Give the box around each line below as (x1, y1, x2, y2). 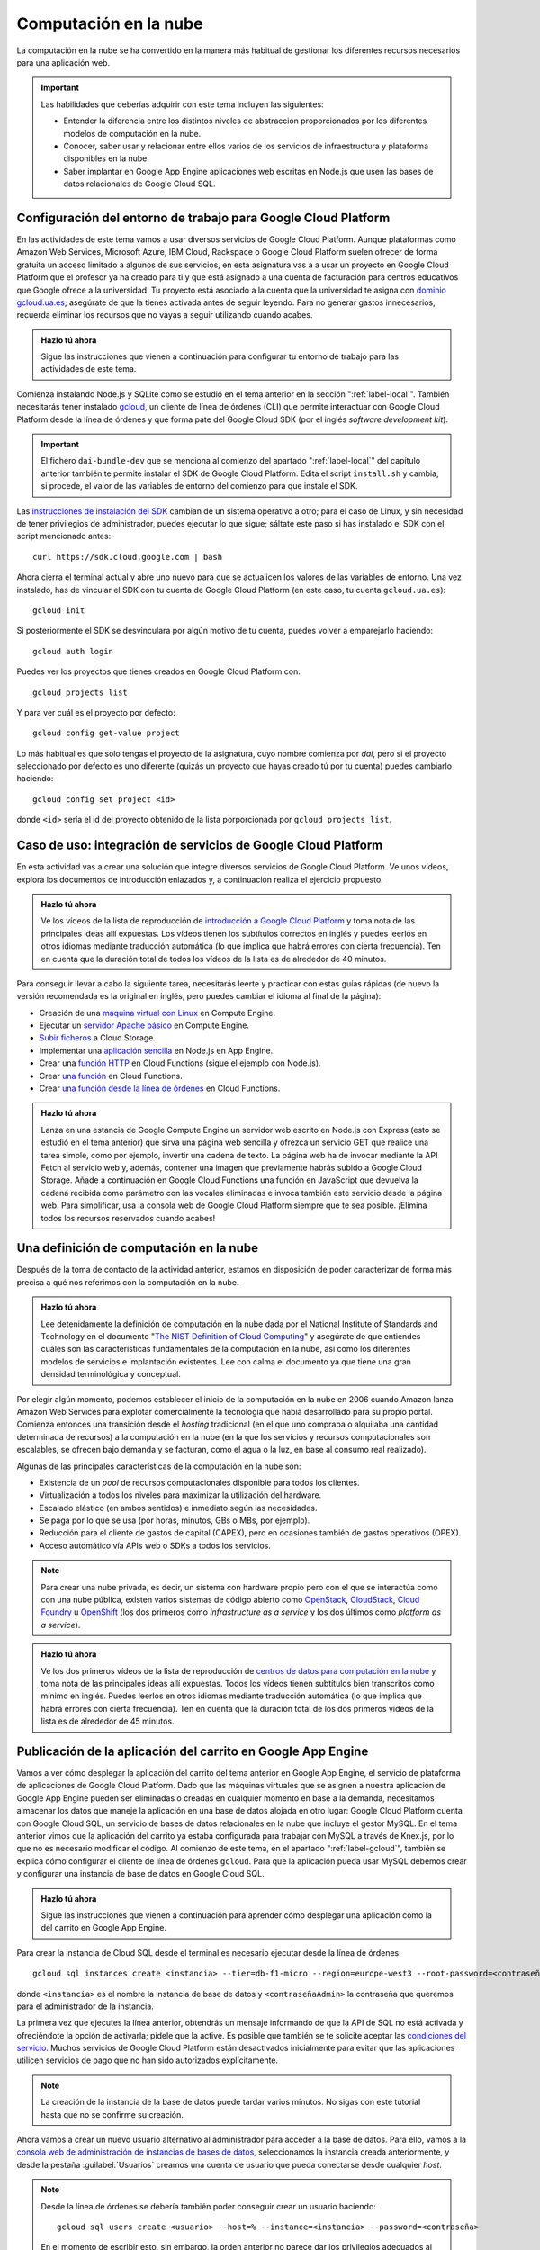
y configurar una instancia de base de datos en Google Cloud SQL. (16, 1868, 265, 1879)
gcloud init (32, 605, 85, 616)
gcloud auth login (32, 646, 114, 656)
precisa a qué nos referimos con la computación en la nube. (16, 1276, 239, 1287)
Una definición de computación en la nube (16, 1240, 259, 1255)
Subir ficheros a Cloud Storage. (39, 1032, 157, 1043)
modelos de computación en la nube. (63, 128, 202, 139)
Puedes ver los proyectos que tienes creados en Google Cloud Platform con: (16, 666, 301, 677)
